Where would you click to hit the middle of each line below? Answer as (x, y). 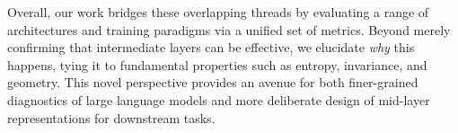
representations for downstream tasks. (111, 117)
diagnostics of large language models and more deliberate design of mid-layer (219, 99)
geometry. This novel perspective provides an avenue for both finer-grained (213, 82)
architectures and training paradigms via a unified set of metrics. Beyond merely (229, 29)
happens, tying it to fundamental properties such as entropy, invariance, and (217, 64)
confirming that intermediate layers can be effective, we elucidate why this (211, 47)
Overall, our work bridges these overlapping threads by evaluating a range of (218, 12)
